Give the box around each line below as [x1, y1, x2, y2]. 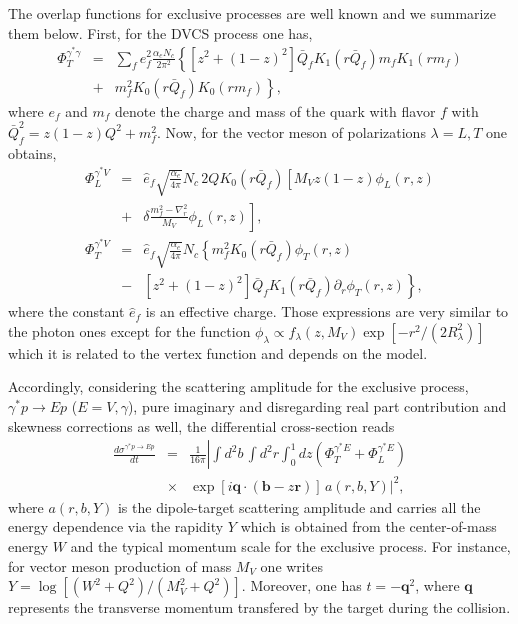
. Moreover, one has [241, 575, 362, 596]
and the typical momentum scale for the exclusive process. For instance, [70, 535, 511, 556]
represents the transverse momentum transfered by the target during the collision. [8, 597, 511, 618]
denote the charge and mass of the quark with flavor [115, 100, 436, 121]
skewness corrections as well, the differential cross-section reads [8, 415, 395, 436]
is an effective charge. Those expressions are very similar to [145, 301, 509, 322]
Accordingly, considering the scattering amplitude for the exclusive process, [8, 376, 469, 397]
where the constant [8, 301, 125, 322]
